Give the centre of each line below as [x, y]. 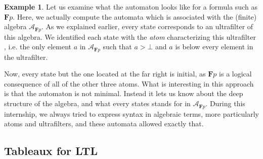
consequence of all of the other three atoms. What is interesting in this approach [129, 83]
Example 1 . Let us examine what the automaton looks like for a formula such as [131, 7]
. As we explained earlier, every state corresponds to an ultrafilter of [147, 26]
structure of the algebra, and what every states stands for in [97, 103]
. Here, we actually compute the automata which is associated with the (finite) [135, 16]
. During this [225, 103]
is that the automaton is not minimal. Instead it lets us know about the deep [124, 93]
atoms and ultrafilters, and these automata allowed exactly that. [104, 124]
